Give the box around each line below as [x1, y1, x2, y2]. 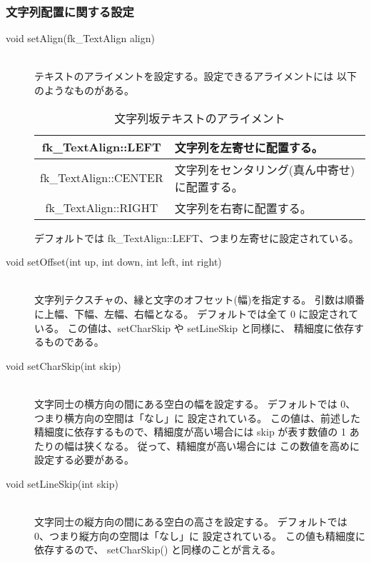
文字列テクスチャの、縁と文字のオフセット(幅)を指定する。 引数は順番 [34, 292, 365, 307]
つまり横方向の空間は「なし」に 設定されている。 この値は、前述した [34, 410, 360, 425]
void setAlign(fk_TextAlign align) [6, 31, 155, 46]
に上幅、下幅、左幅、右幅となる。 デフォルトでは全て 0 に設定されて [34, 306, 359, 321]
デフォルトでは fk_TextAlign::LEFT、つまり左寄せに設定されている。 [34, 230, 359, 245]
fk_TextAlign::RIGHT [45, 199, 158, 216]
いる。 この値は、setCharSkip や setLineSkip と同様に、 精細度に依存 [34, 320, 354, 335]
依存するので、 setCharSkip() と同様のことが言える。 [34, 542, 281, 557]
